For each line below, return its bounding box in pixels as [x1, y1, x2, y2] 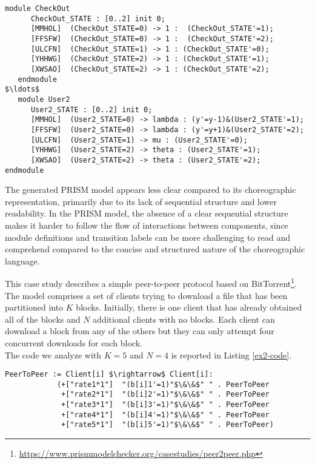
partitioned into [5, 301, 64, 314]
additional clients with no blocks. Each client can [93, 312, 275, 325]
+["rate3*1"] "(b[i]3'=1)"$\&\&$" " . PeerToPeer [61, 400, 270, 409]
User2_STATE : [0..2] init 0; [30, 105, 153, 114]
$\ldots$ [5, 85, 40, 94]
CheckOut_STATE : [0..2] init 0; [30, 14, 165, 23]
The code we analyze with [5, 348, 102, 361]
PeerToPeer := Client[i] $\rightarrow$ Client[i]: [5, 370, 213, 379]
